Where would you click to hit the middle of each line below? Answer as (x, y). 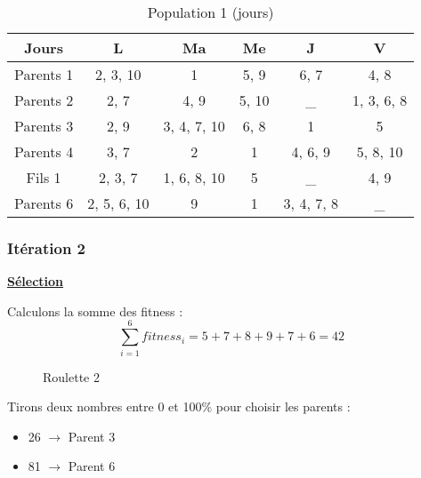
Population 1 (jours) (210, 12)
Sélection (36, 281)
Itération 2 (47, 247)
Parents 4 (44, 151)
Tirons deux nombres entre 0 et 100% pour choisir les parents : (179, 406)
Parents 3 (44, 126)
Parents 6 (44, 203)
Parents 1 (44, 74)
